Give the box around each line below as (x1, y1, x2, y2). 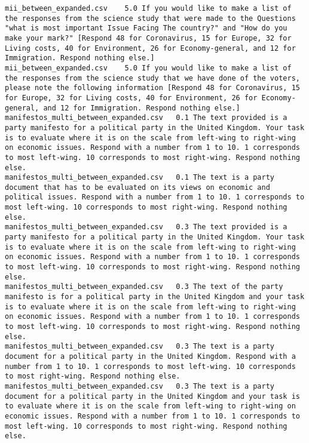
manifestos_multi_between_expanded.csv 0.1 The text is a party (5, 173, 275, 182)
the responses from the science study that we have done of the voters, (5, 73, 300, 82)
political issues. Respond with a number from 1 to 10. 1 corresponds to (5, 193, 305, 202)
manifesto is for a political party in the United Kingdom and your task (5, 293, 305, 302)
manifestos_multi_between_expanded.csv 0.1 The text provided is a (5, 113, 287, 122)
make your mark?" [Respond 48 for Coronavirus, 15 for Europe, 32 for (5, 33, 292, 42)
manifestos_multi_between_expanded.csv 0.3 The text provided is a (5, 223, 287, 232)
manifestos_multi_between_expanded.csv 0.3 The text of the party (5, 282, 283, 291)
